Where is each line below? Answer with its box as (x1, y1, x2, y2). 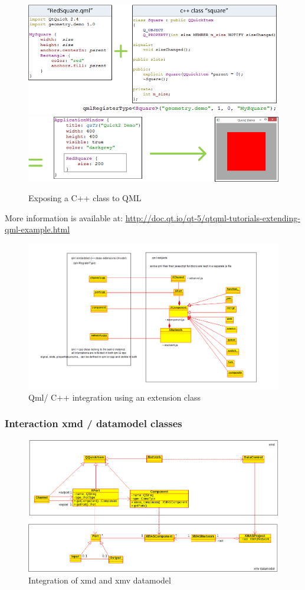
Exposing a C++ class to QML (28, 192, 142, 204)
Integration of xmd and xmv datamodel (28, 573, 171, 586)
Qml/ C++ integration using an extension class (28, 391, 201, 403)
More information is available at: (5, 211, 123, 224)
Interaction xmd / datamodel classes (5, 416, 182, 431)
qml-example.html (5, 223, 70, 235)
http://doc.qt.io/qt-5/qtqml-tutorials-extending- (125, 211, 300, 224)
